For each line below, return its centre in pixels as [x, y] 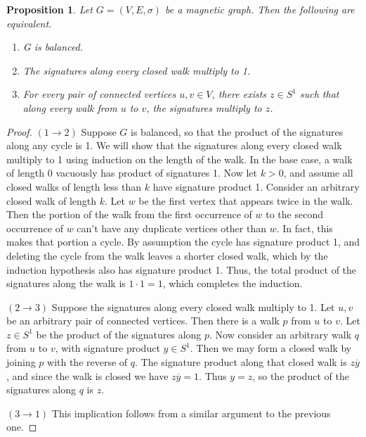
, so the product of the [301, 375]
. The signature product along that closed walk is [241, 362]
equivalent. [29, 23]
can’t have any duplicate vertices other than [171, 228]
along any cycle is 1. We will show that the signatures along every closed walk [174, 145]
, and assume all [318, 173]
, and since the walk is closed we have [87, 375]
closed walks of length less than [74, 186]
